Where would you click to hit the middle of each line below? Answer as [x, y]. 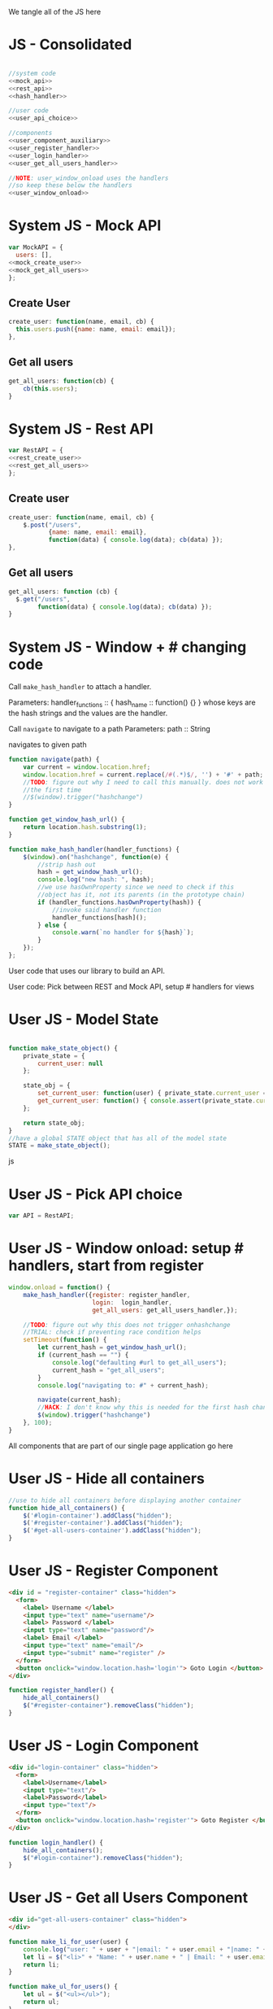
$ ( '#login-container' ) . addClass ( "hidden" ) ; [98, 1515]
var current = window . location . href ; [87, 767]
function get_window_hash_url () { [67, 820]
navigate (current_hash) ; [80, 1400]
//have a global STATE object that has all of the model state [118, 1138]
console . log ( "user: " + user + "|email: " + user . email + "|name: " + [145, 1949]
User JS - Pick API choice [95, 1194]
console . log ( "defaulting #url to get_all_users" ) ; [139, 1362]
